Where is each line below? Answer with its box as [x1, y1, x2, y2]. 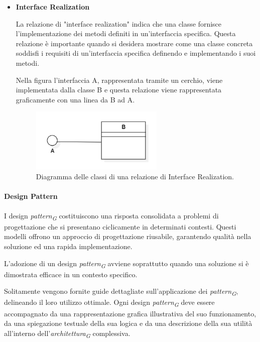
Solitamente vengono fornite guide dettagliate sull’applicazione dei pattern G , [4, 286, 238, 298]
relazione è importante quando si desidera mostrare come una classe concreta [16, 38, 253, 48]
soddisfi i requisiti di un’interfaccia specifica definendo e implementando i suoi [16, 48, 256, 58]
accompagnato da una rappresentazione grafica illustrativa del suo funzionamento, [4, 308, 256, 318]
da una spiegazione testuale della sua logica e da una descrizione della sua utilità [4, 318, 252, 328]
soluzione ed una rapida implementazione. [4, 241, 133, 251]
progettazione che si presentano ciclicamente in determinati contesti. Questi [4, 221, 236, 232]
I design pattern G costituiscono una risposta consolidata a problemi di [4, 210, 219, 222]
